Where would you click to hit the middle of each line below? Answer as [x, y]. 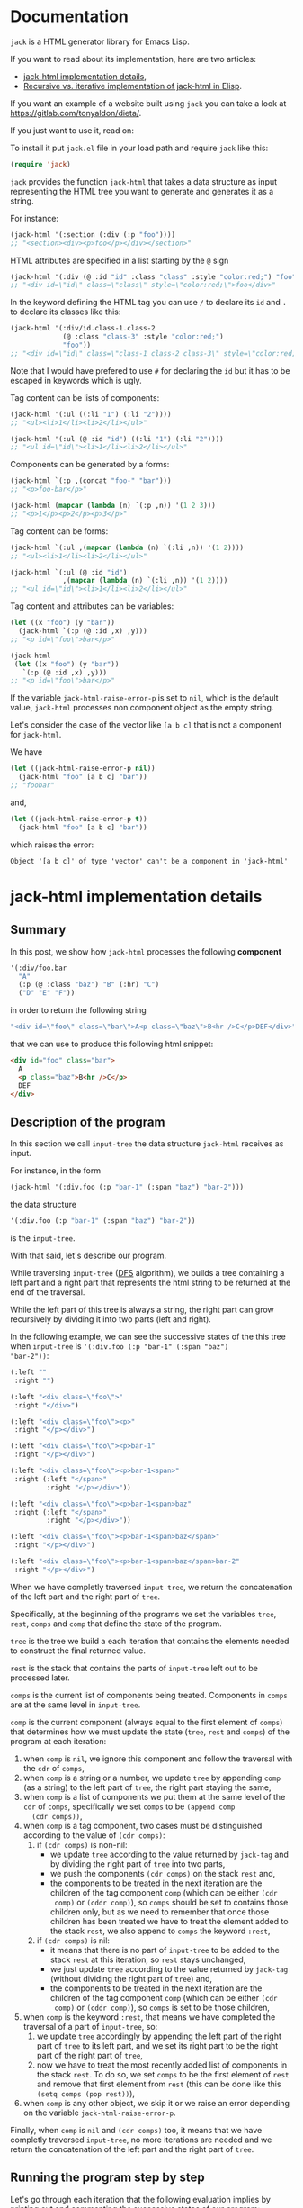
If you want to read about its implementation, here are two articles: [134, 59]
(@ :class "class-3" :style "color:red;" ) [143, 337]
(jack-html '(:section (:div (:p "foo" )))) [93, 235]
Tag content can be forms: [59, 531]
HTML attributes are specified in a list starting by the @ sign [120, 260]
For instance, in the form [56, 1171]
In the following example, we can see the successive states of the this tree [148, 1336]
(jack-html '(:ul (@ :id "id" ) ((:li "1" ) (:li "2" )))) [117, 439]
